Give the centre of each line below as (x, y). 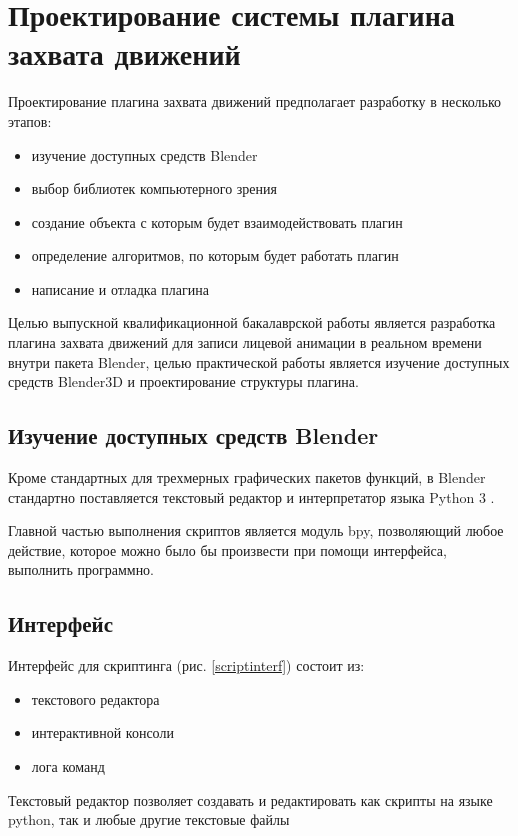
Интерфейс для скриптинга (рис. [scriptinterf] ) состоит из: (186, 665)
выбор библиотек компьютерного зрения (154, 188)
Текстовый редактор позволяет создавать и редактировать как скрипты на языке (250, 799)
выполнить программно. (81, 569)
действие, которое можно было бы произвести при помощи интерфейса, (227, 549)
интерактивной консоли (102, 732)
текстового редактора (95, 698)
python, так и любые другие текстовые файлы (149, 819)
